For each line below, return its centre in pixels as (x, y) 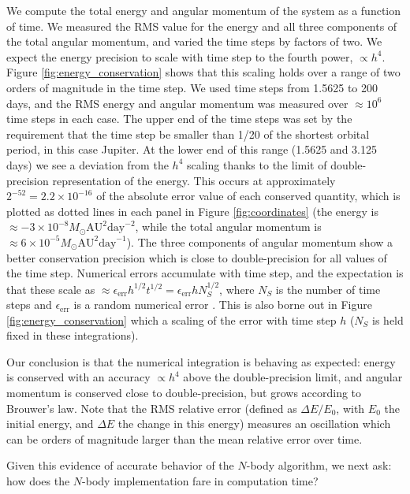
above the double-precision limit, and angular (293, 377)
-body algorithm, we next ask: (319, 465)
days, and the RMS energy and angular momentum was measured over (177, 103)
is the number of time (328, 289)
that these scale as (51, 289)
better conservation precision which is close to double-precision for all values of (197, 257)
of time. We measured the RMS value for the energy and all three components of (202, 26)
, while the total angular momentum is (228, 227)
